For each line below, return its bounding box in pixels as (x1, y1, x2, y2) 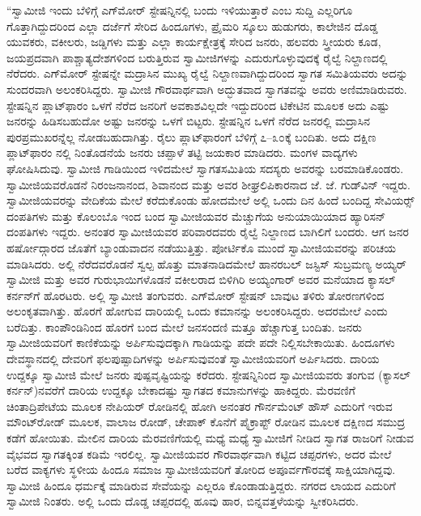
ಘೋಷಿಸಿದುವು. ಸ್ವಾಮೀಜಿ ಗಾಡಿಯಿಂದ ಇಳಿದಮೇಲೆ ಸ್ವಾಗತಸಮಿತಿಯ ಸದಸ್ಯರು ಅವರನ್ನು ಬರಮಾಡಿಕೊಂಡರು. (6, 159, 404, 176)
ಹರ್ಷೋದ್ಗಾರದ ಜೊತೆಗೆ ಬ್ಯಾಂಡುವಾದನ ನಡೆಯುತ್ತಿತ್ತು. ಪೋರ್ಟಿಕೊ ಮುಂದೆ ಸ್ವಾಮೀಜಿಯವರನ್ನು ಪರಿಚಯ (6, 239, 397, 256)
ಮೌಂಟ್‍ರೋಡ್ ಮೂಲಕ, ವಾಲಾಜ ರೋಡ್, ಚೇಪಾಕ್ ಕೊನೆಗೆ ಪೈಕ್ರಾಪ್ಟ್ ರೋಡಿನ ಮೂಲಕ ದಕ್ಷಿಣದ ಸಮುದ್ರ (6, 413, 406, 430)
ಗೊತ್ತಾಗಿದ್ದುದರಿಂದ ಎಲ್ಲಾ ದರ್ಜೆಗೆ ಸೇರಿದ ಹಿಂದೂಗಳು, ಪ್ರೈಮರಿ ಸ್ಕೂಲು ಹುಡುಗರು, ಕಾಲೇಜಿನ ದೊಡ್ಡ (6, 17, 378, 34)
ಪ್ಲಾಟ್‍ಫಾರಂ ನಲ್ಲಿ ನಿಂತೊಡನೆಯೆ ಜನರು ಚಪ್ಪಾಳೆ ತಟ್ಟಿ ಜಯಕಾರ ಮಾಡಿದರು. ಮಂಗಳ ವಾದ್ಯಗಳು (6, 144, 358, 161)
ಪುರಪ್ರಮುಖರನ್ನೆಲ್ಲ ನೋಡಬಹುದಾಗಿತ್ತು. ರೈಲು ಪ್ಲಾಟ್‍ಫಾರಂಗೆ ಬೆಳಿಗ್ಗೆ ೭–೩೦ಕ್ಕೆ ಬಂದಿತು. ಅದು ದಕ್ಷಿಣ (6, 128, 376, 145)
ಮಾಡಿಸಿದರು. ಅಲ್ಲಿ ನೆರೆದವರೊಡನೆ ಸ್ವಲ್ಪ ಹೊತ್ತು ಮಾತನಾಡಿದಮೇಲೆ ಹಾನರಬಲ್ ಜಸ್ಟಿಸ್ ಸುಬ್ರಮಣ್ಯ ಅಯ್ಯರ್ (6, 255, 406, 272)
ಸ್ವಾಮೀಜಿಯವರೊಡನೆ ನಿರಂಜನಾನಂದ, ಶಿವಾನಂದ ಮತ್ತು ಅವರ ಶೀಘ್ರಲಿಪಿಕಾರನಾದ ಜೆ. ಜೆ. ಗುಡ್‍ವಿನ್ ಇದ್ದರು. (6, 176, 410, 192)
